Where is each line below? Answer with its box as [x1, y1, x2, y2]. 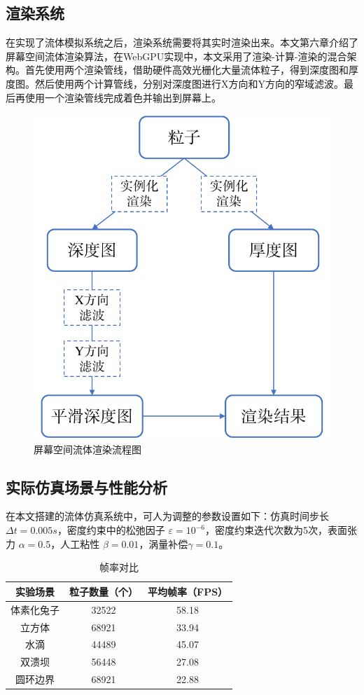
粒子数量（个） [69, 584, 138, 598]
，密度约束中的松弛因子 [57, 523, 165, 537]
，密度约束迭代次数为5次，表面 [205, 523, 348, 537]
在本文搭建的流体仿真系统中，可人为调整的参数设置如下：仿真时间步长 [6, 509, 329, 523]
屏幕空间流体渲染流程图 [34, 441, 141, 456]
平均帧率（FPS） [148, 584, 228, 598]
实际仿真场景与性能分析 [6, 476, 167, 497]
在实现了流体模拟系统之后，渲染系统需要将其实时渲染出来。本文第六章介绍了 [6, 35, 358, 50]
